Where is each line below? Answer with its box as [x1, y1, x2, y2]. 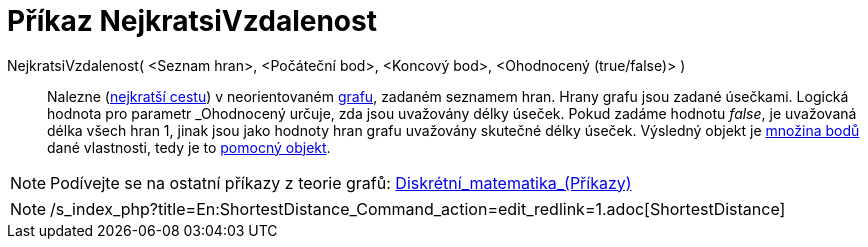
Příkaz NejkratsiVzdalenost [7, 4, 377, 38]
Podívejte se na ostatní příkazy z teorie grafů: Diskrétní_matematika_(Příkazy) [50, 172, 632, 193]
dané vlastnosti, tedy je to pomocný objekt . [47, 138, 331, 156]
